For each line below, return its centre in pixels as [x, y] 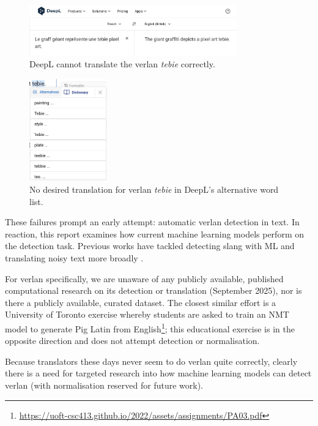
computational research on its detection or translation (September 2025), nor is [153, 290]
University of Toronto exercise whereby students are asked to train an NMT [147, 314]
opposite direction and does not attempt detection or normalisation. [132, 341]
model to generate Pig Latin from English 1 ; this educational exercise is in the [150, 327]
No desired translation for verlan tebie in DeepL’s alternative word [154, 189]
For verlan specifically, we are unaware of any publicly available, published [144, 278]
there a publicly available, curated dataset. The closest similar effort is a [141, 302]
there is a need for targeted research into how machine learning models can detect [158, 373]
